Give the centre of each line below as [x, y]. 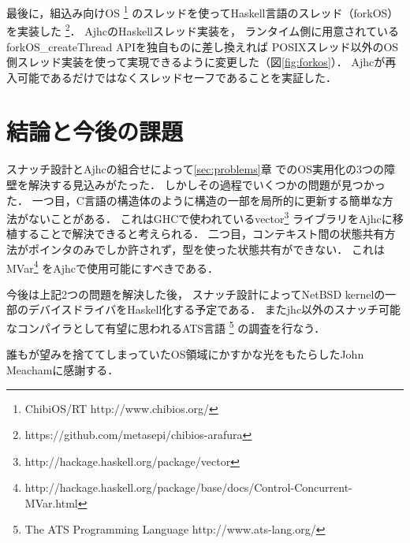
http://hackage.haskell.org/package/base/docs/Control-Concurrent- [188, 487]
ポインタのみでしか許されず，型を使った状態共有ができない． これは [206, 249]
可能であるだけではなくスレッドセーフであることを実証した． [177, 77]
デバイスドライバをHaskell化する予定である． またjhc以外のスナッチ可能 [214, 309]
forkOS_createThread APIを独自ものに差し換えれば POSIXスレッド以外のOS [203, 46]
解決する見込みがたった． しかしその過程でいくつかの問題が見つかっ [207, 184]
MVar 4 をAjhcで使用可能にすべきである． [112, 266]
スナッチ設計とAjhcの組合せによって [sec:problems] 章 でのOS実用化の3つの [195, 169]
